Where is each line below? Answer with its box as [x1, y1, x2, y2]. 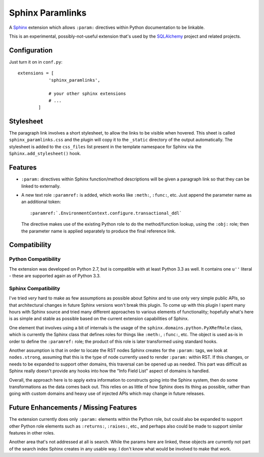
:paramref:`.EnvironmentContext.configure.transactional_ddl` [30, 210, 182, 216]
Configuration [9, 46, 53, 54]
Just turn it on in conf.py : [9, 59, 63, 65]
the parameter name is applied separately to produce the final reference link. [21, 228, 176, 234]
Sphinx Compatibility [9, 285, 61, 292]
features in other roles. [9, 430, 55, 435]
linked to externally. [21, 183, 61, 189]
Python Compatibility [9, 256, 61, 263]
